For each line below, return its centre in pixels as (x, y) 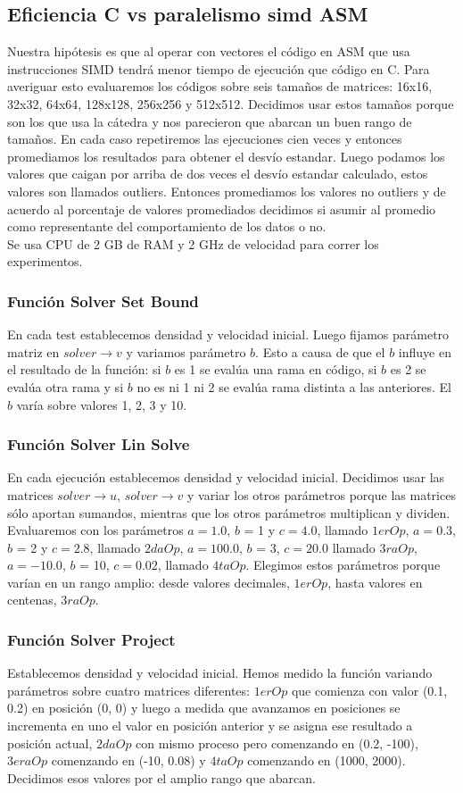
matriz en (33, 351)
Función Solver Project (91, 639)
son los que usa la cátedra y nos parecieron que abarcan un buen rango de (210, 121)
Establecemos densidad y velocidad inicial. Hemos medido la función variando (220, 673)
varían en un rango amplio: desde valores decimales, (149, 582)
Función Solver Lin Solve (99, 444)
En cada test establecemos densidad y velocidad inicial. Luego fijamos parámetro (228, 334)
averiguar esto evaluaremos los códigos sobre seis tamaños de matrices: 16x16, (220, 86)
